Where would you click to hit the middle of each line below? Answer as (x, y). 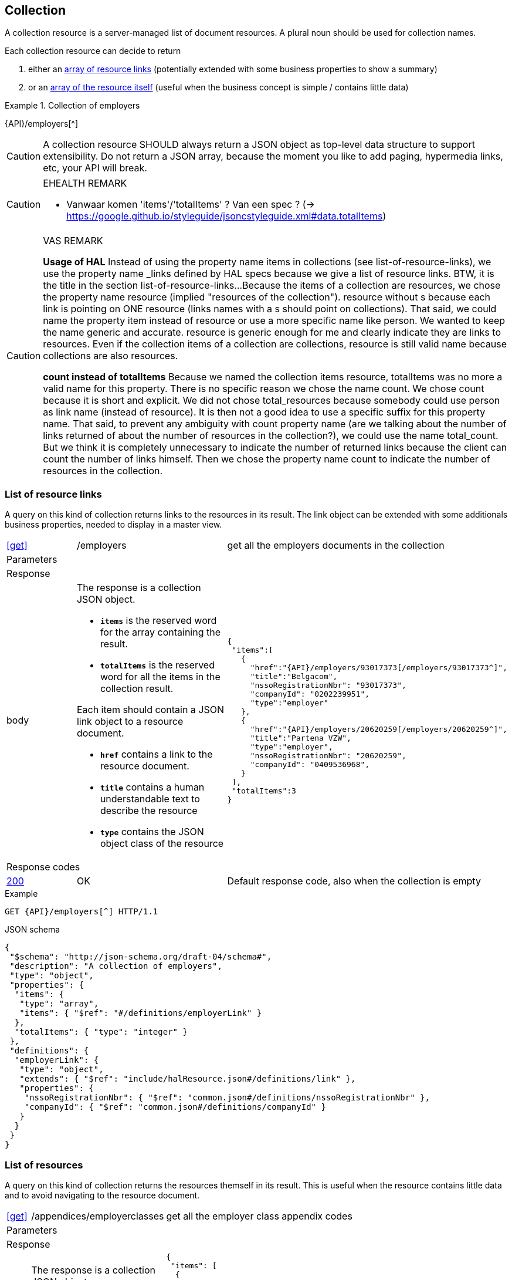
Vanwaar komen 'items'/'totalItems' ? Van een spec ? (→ (191, 205)
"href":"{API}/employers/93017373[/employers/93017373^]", (379, 667)
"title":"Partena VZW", (301, 738)
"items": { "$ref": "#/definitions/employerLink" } (141, 1013)
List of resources (44, 1165)
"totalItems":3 (264, 791)
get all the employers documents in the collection (336, 546)
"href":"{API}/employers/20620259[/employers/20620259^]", (379, 729)
